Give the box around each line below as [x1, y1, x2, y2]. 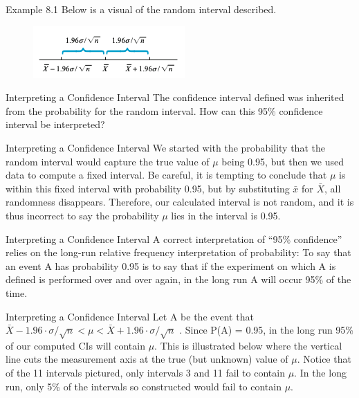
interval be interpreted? [6, 117, 105, 132]
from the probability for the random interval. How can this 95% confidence [6, 103, 323, 118]
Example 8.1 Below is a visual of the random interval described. [6, 2, 277, 16]
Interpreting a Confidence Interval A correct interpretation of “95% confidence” [6, 231, 342, 246]
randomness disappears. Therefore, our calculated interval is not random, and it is [6, 195, 354, 209]
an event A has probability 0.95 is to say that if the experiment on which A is [6, 258, 336, 273]
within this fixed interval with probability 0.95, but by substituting [6, 181, 290, 195]
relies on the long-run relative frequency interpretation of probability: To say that [6, 245, 351, 260]
